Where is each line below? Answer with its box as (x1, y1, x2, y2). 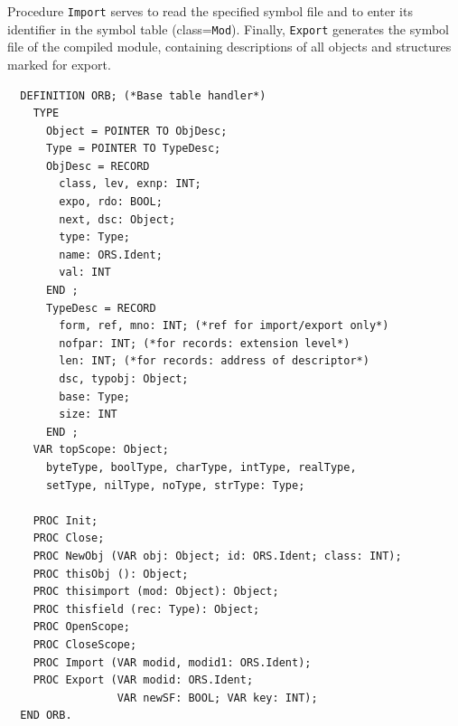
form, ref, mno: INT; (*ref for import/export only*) (59, 319, 389, 333)
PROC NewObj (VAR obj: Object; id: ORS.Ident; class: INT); (33, 549, 402, 562)
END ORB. (20, 709, 72, 722)
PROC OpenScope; (33, 620, 131, 634)
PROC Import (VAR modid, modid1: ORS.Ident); (33, 655, 312, 669)
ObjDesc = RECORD (45, 159, 150, 173)
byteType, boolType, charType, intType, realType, (45, 460, 357, 474)
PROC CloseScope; (33, 637, 137, 651)
